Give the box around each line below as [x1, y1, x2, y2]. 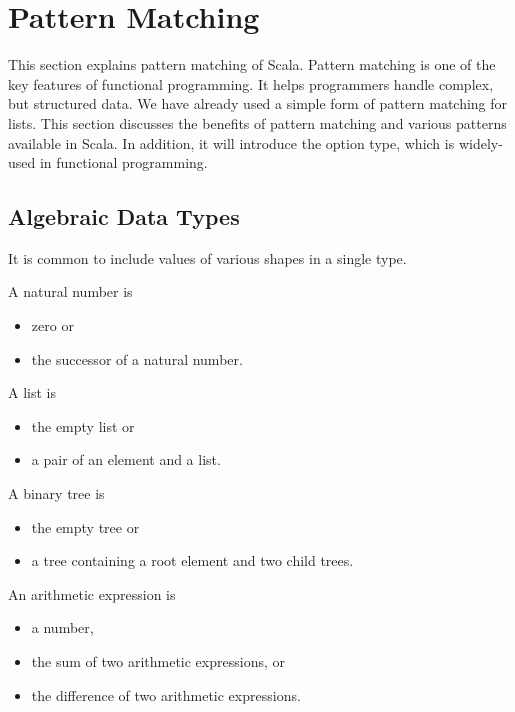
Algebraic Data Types [8, 201, 240, 232]
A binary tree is [8, 483, 105, 504]
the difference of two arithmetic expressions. [31, 684, 301, 705]
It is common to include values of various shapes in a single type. [8, 247, 407, 268]
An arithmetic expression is [8, 583, 176, 604]
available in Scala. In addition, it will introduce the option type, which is [8, 132, 455, 153]
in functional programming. [39, 152, 208, 173]
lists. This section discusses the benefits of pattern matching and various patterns [8, 112, 507, 133]
